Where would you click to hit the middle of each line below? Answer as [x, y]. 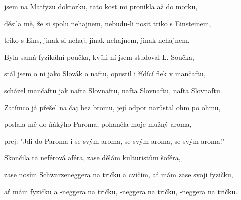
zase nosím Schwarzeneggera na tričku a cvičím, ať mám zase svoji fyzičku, [119, 174]
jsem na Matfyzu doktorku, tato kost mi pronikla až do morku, [101, 6]
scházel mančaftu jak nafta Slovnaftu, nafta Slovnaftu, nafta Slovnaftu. [113, 90]
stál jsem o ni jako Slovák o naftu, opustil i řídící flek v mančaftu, [105, 74]
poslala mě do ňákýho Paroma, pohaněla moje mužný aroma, [98, 124]
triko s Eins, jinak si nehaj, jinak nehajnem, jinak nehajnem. [97, 40]
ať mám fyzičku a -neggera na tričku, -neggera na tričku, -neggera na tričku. [121, 191]
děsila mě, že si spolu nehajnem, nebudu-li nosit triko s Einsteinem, [108, 23]
